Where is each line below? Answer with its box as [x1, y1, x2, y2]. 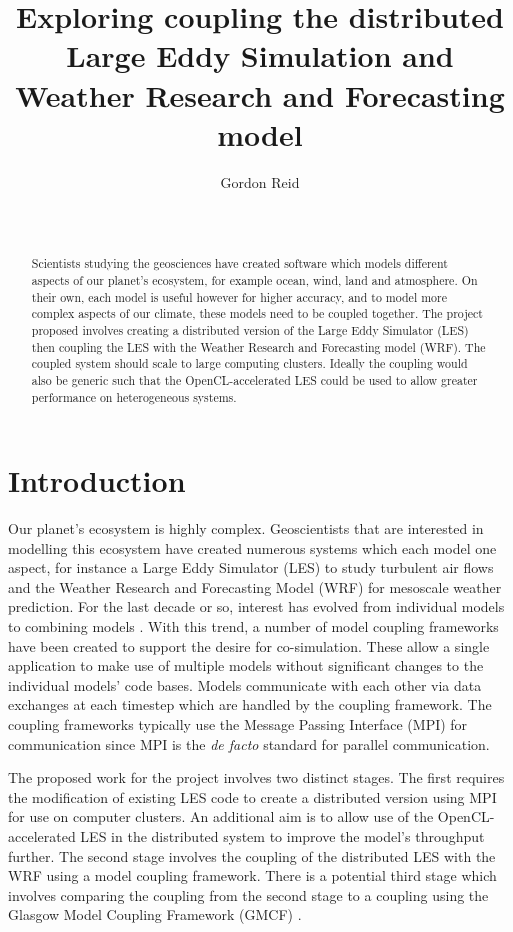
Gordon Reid [220, 171, 300, 192]
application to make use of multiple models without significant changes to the [8, 655, 484, 676]
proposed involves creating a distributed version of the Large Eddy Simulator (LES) [31, 321, 469, 338]
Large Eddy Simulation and [66, 35, 454, 76]
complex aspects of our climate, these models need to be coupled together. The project [31, 305, 483, 322]
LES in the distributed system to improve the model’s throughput [80, 826, 485, 847]
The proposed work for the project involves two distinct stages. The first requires [8, 767, 505, 788]
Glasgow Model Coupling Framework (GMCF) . [8, 904, 302, 925]
